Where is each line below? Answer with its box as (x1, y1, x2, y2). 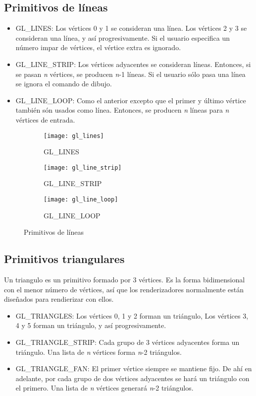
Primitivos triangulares (4, 251, 125, 266)
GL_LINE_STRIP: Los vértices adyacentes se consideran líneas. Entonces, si (15, 59, 251, 69)
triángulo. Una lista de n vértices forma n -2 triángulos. (15, 346, 182, 357)
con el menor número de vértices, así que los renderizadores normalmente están (4, 284, 244, 294)
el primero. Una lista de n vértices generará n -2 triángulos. (15, 383, 194, 393)
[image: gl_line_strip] (44, 164, 122, 171)
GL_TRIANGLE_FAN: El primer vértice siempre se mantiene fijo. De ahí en (15, 363, 252, 374)
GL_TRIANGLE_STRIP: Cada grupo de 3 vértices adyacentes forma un (15, 337, 240, 347)
